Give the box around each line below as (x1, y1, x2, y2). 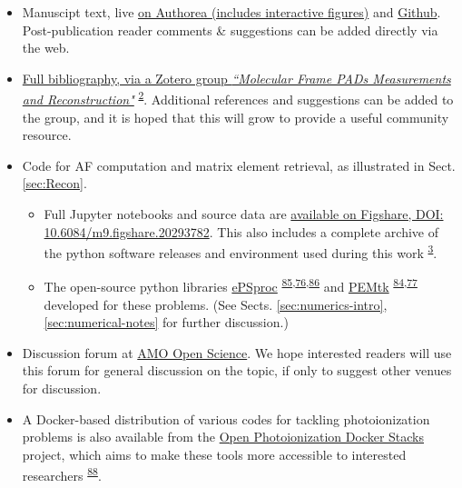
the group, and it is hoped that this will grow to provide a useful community (22, 107, 449, 126)
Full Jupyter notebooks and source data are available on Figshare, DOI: (44, 204, 444, 223)
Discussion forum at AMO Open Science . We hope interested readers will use (22, 343, 452, 362)
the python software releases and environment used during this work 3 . (44, 241, 437, 262)
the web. (22, 38, 70, 57)
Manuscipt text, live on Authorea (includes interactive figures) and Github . (22, 3, 441, 21)
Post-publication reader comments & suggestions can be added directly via (22, 20, 438, 39)
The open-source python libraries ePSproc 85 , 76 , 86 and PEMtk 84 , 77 (44, 274, 418, 296)
